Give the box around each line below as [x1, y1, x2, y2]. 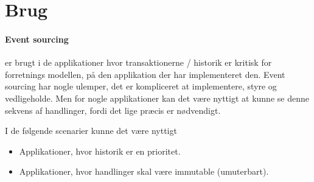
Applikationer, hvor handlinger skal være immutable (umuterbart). [19, 165, 269, 178]
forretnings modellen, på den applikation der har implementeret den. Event [5, 68, 285, 80]
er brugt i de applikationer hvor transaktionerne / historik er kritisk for [5, 56, 272, 69]
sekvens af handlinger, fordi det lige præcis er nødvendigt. [5, 103, 221, 116]
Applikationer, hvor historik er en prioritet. [19, 144, 181, 157]
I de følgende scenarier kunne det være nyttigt [5, 124, 177, 137]
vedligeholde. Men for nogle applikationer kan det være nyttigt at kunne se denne [5, 91, 309, 104]
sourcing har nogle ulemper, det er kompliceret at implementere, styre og [5, 80, 277, 93]
